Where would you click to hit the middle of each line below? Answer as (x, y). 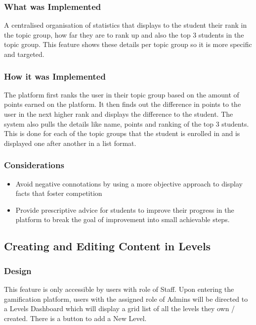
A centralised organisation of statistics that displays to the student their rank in (126, 25)
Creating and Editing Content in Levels (107, 246)
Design (18, 270)
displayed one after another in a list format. (70, 143)
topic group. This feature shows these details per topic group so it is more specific (128, 44)
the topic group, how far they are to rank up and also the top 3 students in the (124, 34)
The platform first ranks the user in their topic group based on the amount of (122, 94)
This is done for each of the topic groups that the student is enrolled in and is (122, 133)
